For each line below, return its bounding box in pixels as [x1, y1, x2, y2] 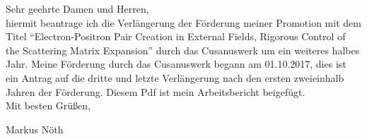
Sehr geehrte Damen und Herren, [6, 1, 149, 16]
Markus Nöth [6, 121, 64, 136]
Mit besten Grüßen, [6, 98, 91, 113]
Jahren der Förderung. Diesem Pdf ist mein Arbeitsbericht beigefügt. [6, 84, 305, 99]
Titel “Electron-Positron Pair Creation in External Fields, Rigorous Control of [6, 29, 346, 44]
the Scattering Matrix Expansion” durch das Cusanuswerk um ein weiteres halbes [6, 42, 360, 57]
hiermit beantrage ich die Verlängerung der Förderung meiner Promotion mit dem [6, 15, 361, 30]
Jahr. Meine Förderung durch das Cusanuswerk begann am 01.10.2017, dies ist [6, 56, 346, 71]
